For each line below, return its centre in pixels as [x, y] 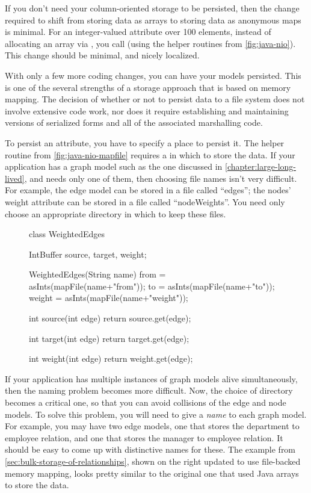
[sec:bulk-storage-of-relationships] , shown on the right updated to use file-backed [153, 461]
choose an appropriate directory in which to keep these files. [115, 213]
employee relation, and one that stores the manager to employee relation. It [144, 437]
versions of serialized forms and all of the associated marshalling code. [134, 122]
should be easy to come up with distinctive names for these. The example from [150, 449]
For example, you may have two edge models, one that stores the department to [152, 426]
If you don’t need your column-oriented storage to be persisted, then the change [152, 8]
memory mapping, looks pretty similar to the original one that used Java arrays [152, 473]
